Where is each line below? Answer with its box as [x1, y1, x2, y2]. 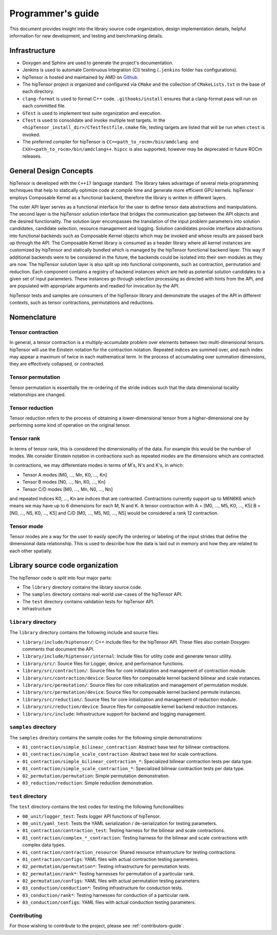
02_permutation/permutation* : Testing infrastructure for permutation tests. [22, 863, 191, 870]
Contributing [9, 912, 42, 919]
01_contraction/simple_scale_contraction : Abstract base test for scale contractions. [22, 751, 218, 757]
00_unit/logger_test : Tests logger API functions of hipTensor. [22, 813, 161, 819]
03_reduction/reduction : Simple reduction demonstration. [22, 780, 154, 786]
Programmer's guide [9, 8, 100, 19]
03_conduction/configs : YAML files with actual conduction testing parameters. [22, 899, 196, 906]
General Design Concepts [9, 166, 93, 175]
